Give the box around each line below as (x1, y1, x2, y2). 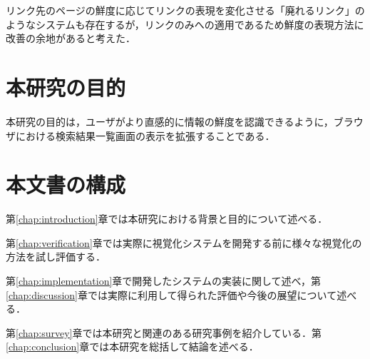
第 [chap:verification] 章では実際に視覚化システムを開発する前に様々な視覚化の (6, 235, 362, 250)
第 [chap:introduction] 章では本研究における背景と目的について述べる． (6, 211, 328, 226)
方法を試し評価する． (6, 249, 106, 264)
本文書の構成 (6, 170, 126, 199)
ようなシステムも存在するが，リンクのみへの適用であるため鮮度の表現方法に (6, 16, 364, 31)
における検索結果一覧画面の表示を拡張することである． (15, 128, 275, 143)
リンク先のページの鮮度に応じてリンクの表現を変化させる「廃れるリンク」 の (6, 3, 365, 17)
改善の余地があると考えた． (6, 31, 135, 46)
